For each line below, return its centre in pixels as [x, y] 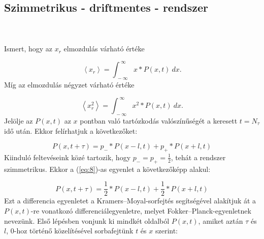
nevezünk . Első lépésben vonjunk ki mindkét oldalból [87, 220]
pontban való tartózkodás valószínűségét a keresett [159, 120]
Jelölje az [19, 120]
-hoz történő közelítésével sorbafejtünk [74, 231]
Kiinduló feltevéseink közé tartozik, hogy [68, 157]
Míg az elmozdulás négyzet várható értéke [69, 85]
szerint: [167, 231]
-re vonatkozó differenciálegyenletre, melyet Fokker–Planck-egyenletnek [141, 211]
